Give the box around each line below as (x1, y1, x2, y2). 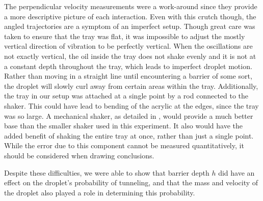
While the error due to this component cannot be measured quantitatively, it (4, 140, 244, 151)
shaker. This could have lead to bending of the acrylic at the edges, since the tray (4, 100, 259, 111)
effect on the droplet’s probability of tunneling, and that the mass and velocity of (4, 177, 258, 188)
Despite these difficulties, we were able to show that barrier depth (4, 167, 209, 178)
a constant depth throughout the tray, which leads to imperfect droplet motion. (4, 60, 252, 71)
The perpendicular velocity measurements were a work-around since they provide (4, 1, 257, 11)
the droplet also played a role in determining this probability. (4, 187, 195, 197)
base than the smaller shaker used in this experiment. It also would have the (4, 120, 243, 131)
